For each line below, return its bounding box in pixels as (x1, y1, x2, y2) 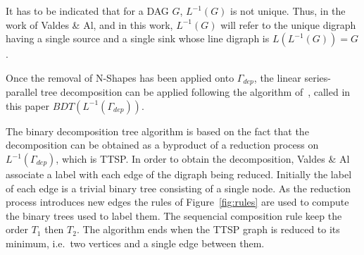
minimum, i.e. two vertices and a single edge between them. (6, 235, 265, 250)
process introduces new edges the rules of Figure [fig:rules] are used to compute (6, 194, 349, 209)
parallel (6, 85, 38, 99)
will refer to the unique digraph (220, 17, 356, 32)
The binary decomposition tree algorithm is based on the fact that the (6, 123, 309, 138)
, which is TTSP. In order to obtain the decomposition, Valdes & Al (56, 151, 350, 166)
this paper (6, 98, 49, 113)
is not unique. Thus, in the (230, 4, 346, 18)
